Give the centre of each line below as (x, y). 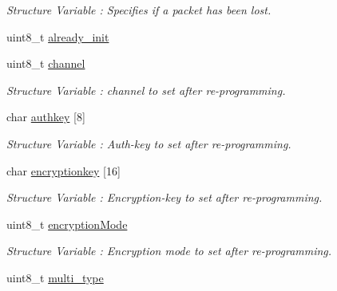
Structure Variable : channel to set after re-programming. (146, 90)
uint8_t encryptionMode (67, 224)
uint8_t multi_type (55, 277)
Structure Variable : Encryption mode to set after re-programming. (169, 251)
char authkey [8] (46, 117)
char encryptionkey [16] (63, 170)
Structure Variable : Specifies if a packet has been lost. (139, 10)
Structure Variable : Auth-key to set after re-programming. (149, 143)
